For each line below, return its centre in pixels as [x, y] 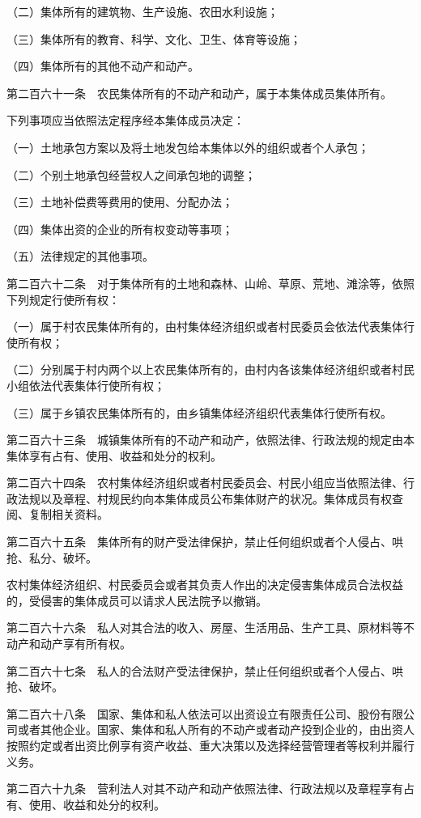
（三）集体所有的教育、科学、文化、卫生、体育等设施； [154, 38]
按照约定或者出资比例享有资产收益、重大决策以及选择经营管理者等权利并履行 [210, 745]
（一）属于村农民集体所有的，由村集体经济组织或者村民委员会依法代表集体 [205, 326]
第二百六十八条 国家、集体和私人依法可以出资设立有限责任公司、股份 [193, 713]
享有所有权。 [97, 644]
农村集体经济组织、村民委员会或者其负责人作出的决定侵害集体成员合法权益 [205, 585]
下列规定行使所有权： [63, 299]
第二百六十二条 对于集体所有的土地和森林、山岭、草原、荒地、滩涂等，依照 [210, 283]
